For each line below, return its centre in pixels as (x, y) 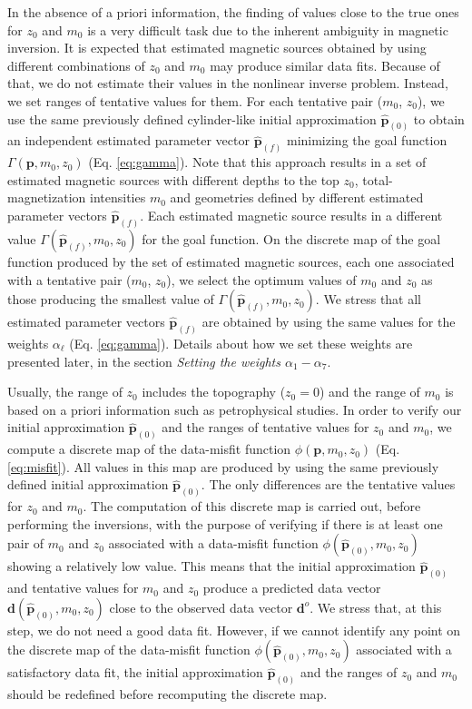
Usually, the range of (65, 392)
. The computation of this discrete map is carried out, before (252, 506)
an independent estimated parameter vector (128, 140)
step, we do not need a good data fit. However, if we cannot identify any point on (234, 630)
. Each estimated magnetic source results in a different (291, 216)
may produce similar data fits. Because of (325, 65)
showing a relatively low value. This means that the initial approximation (211, 566)
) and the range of (369, 392)
